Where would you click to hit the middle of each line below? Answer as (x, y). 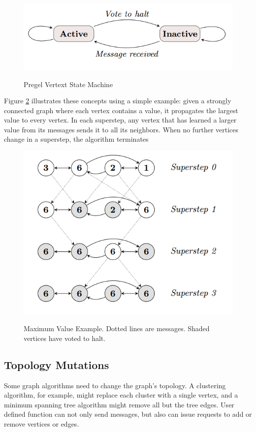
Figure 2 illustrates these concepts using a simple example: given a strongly (118, 101)
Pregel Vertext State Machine (68, 84)
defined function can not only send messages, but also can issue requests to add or (128, 414)
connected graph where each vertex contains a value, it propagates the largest (121, 110)
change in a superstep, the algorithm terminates (76, 139)
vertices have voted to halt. (65, 338)
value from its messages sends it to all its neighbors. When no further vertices (121, 129)
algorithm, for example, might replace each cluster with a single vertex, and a (121, 395)
